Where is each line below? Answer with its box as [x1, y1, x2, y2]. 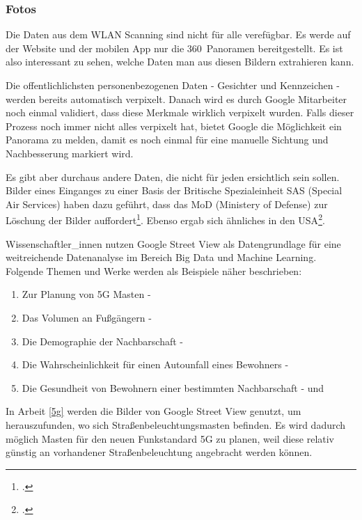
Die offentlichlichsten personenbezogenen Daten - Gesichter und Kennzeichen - [6, 78, 340, 92]
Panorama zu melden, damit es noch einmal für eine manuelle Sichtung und [6, 132, 329, 147]
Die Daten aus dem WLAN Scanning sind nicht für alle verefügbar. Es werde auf [6, 27, 351, 42]
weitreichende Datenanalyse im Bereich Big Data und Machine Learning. [6, 250, 317, 265]
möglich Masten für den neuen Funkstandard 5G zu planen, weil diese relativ [6, 431, 335, 446]
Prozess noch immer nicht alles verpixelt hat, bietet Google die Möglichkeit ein [6, 118, 342, 133]
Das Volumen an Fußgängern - [22, 310, 152, 324]
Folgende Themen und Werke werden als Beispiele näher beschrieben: [6, 263, 302, 278]
